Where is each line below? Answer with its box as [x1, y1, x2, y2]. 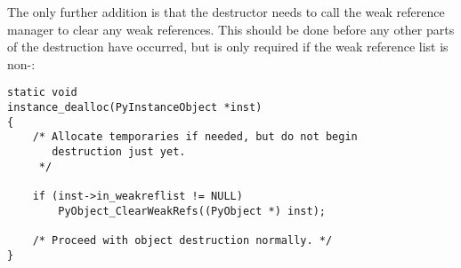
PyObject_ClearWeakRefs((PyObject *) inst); [58, 204, 326, 217]
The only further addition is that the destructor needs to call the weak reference [7, 3, 445, 20]
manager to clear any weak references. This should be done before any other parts [7, 20, 455, 38]
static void [7, 86, 77, 99]
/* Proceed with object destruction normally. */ [32, 233, 333, 247]
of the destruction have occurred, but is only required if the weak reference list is [7, 37, 449, 56]
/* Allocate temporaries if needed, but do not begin [32, 130, 358, 144]
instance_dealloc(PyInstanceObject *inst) [7, 101, 263, 114]
